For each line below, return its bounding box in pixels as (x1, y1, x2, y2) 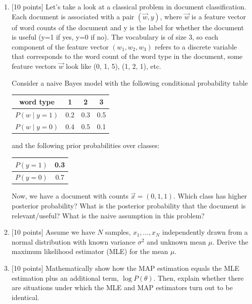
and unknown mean (147, 236, 206, 247)
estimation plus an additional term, (11, 272, 119, 283)
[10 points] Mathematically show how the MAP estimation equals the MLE (11, 263, 240, 273)
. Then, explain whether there (153, 272, 244, 283)
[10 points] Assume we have (11, 227, 95, 237)
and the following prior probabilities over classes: (11, 140, 160, 151)
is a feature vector (191, 11, 246, 21)
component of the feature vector (11, 41, 109, 51)
